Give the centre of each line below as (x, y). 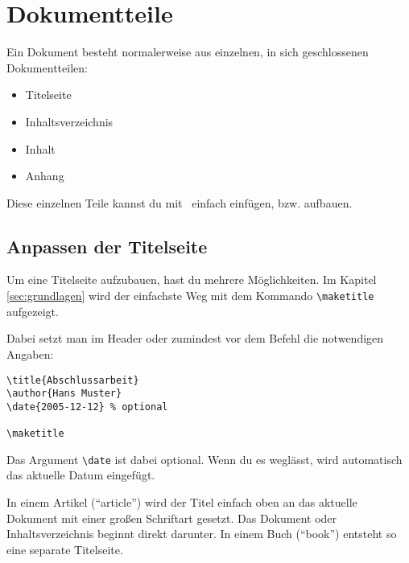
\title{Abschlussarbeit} (73, 380)
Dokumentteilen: (47, 67)
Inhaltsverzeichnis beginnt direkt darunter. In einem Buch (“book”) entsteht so (202, 534)
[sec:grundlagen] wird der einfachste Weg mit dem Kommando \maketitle (190, 296)
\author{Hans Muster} (64, 394)
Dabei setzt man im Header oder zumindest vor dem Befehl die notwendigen (195, 338)
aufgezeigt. (33, 311)
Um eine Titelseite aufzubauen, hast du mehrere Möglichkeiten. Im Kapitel (192, 279)
